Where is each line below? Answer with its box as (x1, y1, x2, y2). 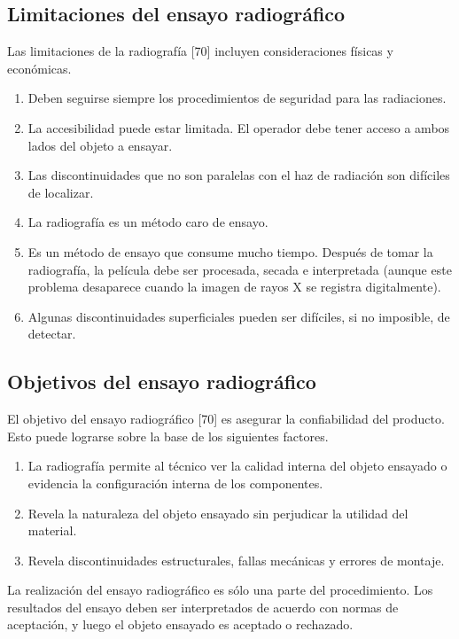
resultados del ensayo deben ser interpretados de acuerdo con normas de (7, 597, 399, 616)
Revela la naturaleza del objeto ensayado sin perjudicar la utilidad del (27, 503, 408, 522)
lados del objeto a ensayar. (27, 136, 173, 154)
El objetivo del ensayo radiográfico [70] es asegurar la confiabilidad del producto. (7, 409, 445, 428)
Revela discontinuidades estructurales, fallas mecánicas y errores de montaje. (27, 550, 445, 569)
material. (27, 521, 77, 540)
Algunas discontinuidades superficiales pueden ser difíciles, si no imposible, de (27, 307, 450, 325)
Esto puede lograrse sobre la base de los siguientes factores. (7, 426, 329, 445)
